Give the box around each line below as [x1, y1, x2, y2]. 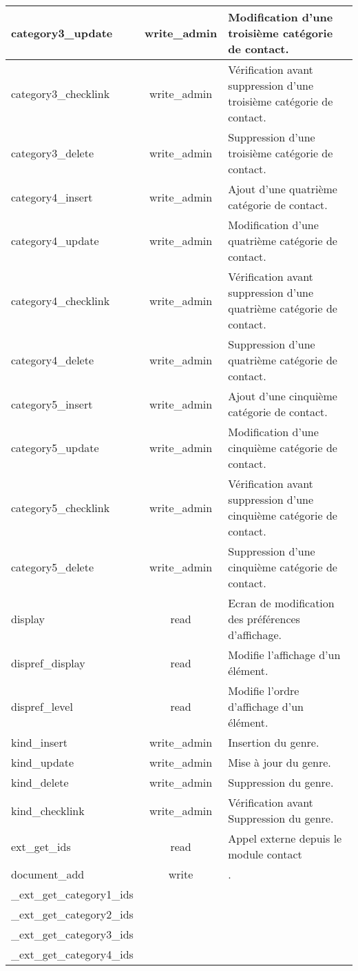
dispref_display [11, 654, 85, 671]
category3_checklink [11, 85, 110, 101]
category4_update [11, 233, 99, 248]
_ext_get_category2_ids [11, 906, 134, 922]
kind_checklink [11, 802, 85, 818]
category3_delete [11, 145, 94, 161]
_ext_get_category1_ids [11, 886, 134, 902]
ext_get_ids [11, 838, 71, 854]
